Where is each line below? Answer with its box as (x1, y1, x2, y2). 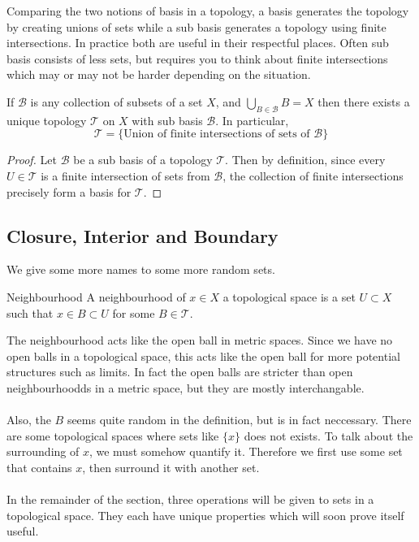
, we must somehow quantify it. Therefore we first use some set (89, 443, 403, 460)
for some (112, 304, 155, 321)
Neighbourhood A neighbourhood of (6, 288, 186, 305)
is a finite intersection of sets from (41, 167, 210, 184)
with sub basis (132, 111, 203, 128)
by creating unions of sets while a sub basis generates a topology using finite (6, 18, 387, 35)
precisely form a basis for (6, 183, 132, 200)
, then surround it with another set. (82, 458, 260, 475)
